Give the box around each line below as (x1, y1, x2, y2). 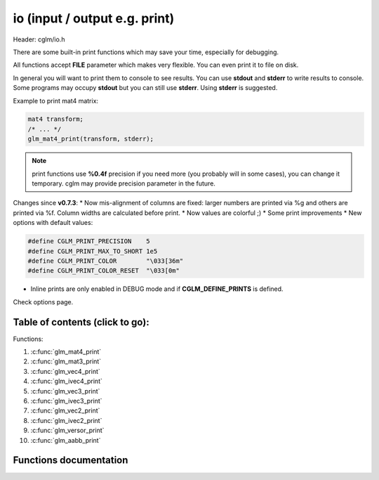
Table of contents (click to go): (13, 316, 150, 328)
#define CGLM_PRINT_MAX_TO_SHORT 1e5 (27, 247, 158, 255)
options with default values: (13, 219, 93, 227)
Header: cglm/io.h (13, 35, 65, 44)
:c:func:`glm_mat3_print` (30, 357, 102, 365)
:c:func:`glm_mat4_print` (30, 348, 102, 356)
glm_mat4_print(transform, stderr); (27, 135, 154, 143)
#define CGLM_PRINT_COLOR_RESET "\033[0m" (27, 267, 180, 275)
